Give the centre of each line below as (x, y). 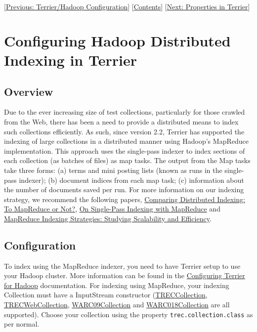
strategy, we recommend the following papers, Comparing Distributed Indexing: (125, 199)
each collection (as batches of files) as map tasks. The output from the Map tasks (127, 160)
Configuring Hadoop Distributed (117, 40)
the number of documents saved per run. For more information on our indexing (124, 189)
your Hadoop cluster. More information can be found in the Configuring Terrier (125, 275)
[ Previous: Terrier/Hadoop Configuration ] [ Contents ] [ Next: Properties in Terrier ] (127, 6)
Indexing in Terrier (70, 60)
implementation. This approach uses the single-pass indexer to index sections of (125, 150)
